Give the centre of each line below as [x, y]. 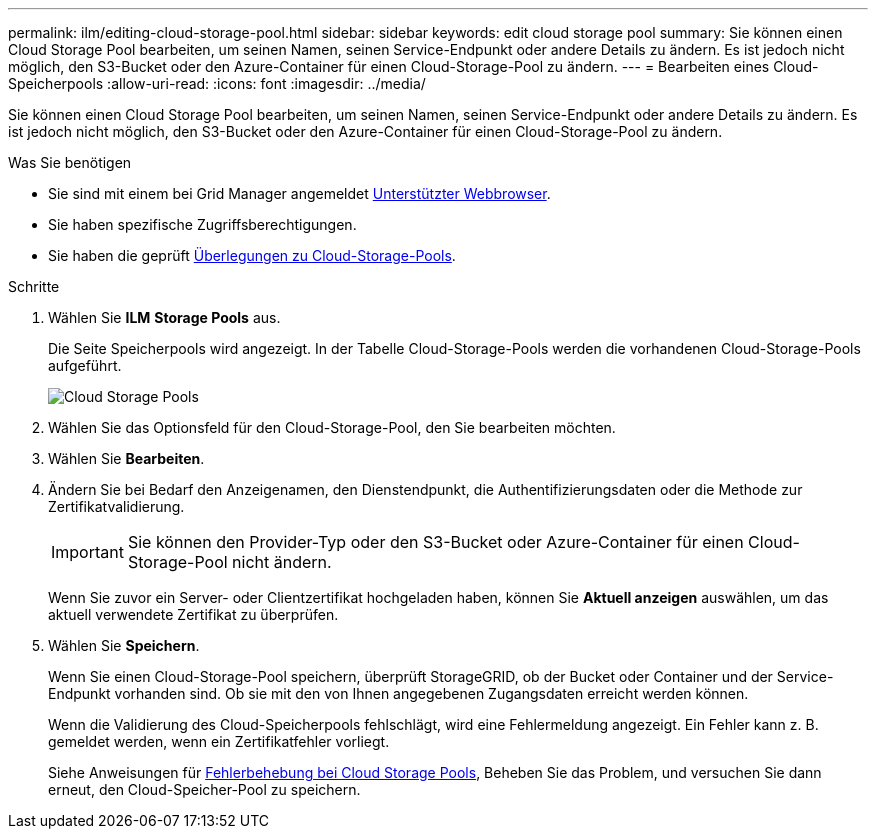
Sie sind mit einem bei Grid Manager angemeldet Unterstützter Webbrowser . [299, 193]
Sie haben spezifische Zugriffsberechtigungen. [202, 224]
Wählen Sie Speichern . [124, 645]
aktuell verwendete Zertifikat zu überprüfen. [193, 614]
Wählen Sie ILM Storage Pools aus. [164, 317]
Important [87, 552]
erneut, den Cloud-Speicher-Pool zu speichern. [204, 789]
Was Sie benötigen [70, 162]
